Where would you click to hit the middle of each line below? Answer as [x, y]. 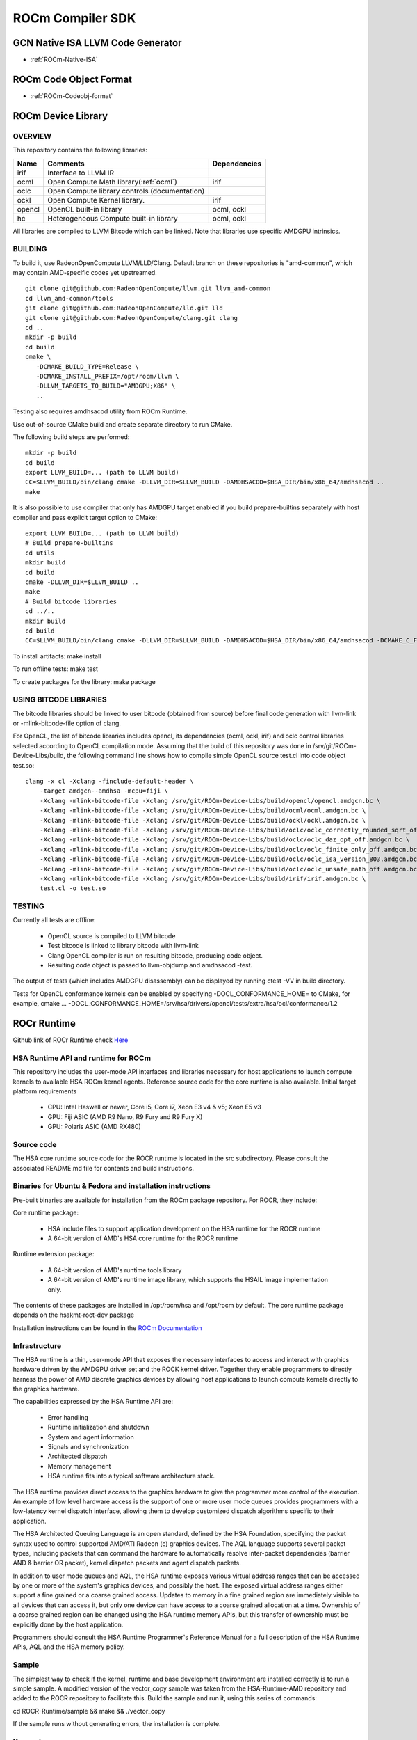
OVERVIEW [32, 136]
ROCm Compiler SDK [74, 18]
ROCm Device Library [60, 116]
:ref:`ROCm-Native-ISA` [64, 60]
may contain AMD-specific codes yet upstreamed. [85, 273]
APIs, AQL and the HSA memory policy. [69, 1647]
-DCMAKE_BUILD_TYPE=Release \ [87, 366]
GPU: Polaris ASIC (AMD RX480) [95, 1127]
